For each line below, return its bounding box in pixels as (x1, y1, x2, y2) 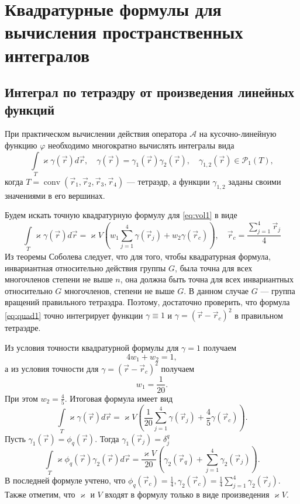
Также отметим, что (5, 488, 75, 500)
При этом (5, 392, 38, 404)
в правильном (235, 309, 283, 321)
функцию (5, 139, 37, 151)
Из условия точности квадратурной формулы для (5, 341, 179, 353)
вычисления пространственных (5, 20, 243, 44)
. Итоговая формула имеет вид (64, 392, 173, 404)
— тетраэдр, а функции (126, 175, 210, 187)
